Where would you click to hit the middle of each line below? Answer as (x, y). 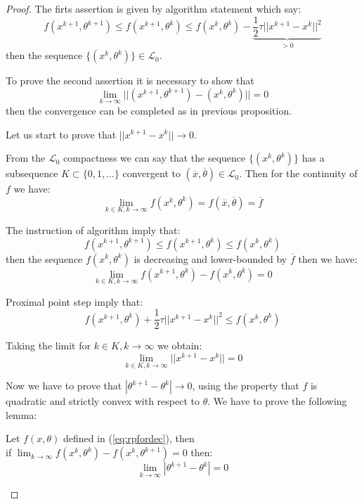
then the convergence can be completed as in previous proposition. (149, 110)
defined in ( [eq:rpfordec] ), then (129, 438)
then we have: (328, 258)
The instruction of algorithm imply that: (93, 230)
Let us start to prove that (61, 134)
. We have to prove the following (277, 401)
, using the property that (246, 386)
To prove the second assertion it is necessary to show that (130, 80)
